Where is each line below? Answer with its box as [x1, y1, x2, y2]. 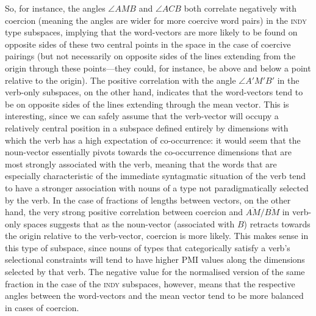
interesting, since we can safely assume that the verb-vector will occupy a [5, 109, 279, 122]
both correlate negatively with [184, 2, 297, 14]
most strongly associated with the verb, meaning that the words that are [5, 157, 277, 170]
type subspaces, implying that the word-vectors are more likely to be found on [5, 26, 298, 39]
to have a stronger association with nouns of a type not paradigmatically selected [5, 181, 309, 194]
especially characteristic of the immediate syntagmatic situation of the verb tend [5, 169, 306, 182]
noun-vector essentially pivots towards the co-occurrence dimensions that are [5, 145, 292, 158]
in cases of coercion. [5, 301, 79, 314]
